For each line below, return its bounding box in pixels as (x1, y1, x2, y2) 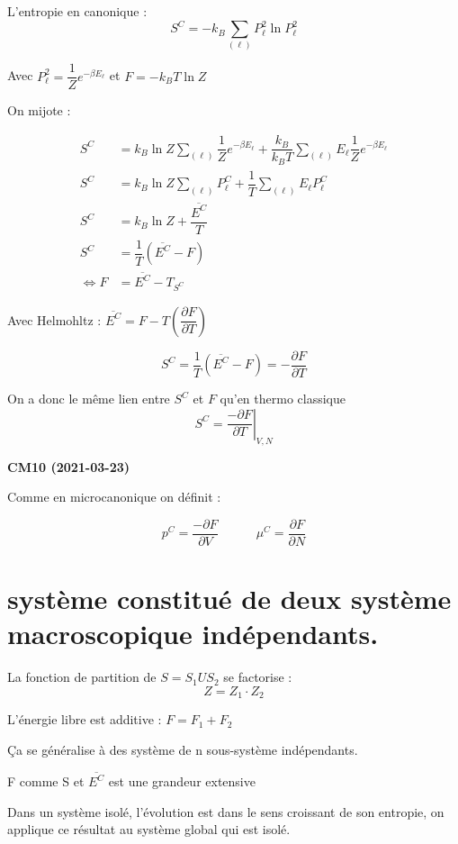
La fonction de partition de (7, 667, 157, 686)
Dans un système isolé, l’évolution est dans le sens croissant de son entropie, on (7, 802, 445, 821)
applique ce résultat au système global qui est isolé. (7, 820, 291, 839)
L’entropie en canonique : (7, 2, 148, 20)
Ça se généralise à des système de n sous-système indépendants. (7, 740, 358, 758)
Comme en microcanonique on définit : (7, 487, 221, 506)
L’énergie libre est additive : (7, 710, 162, 729)
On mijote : (7, 101, 71, 120)
